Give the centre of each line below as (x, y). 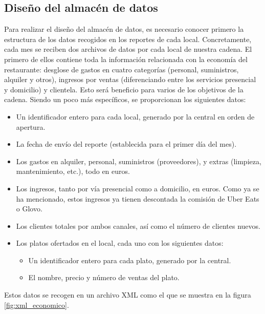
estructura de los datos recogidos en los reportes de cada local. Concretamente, (128, 39)
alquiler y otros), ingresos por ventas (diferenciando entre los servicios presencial (130, 79)
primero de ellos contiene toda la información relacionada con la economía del (126, 59)
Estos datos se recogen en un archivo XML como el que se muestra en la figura (128, 295)
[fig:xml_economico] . (37, 305)
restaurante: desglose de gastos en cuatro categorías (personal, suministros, (122, 69)
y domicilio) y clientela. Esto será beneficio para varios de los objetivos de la (124, 89)
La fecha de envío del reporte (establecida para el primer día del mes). (126, 144)
